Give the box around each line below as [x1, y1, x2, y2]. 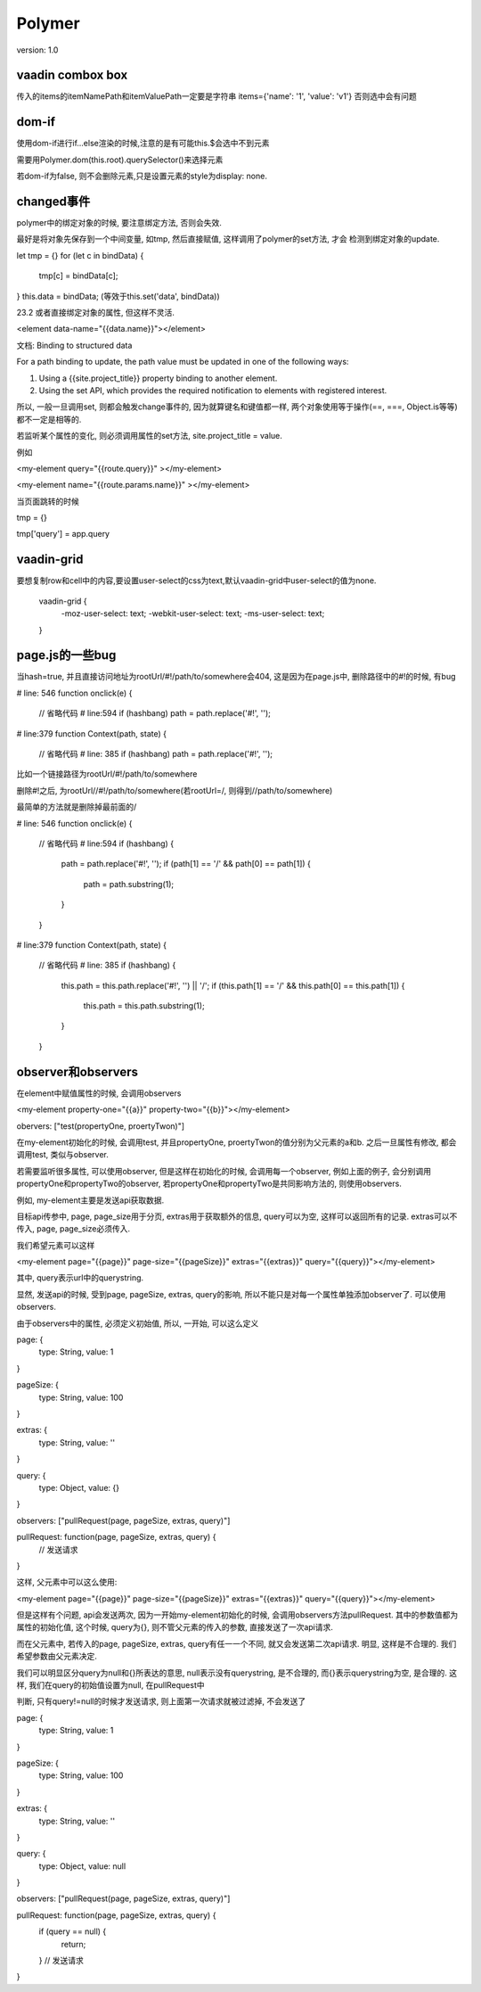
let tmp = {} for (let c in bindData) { [16, 250, 144, 260]
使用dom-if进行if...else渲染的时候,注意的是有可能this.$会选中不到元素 [16, 138, 270, 149]
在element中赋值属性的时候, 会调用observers [16, 1088, 182, 1099]
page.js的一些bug [16, 647, 117, 663]
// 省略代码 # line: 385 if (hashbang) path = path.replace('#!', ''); [38, 749, 273, 760]
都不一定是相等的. [16, 414, 82, 424]
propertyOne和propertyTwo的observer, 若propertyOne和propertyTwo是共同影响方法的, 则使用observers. [16, 1178, 403, 1189]
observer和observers [16, 1064, 138, 1079]
